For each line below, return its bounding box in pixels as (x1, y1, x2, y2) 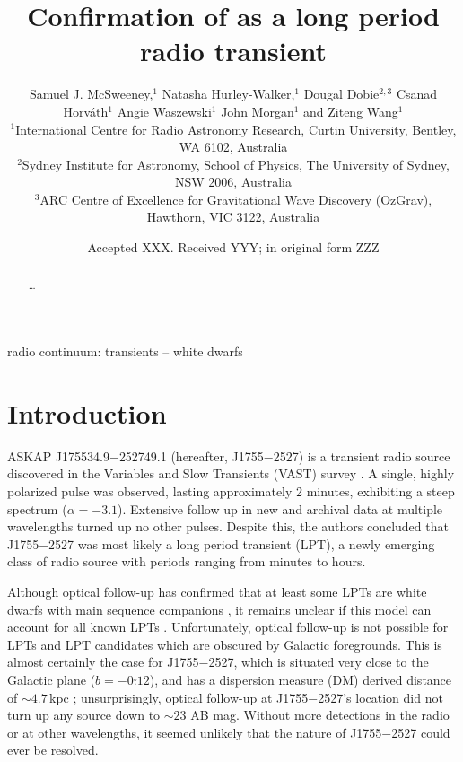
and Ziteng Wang (303, 101, 398, 120)
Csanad (396, 84, 438, 103)
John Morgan (221, 101, 294, 120)
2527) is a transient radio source (273, 446, 450, 465)
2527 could (391, 723, 450, 741)
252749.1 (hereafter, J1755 (118, 446, 264, 465)
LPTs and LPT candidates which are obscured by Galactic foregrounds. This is (7, 635, 442, 653)
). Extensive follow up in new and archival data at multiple (118, 499, 443, 518)
